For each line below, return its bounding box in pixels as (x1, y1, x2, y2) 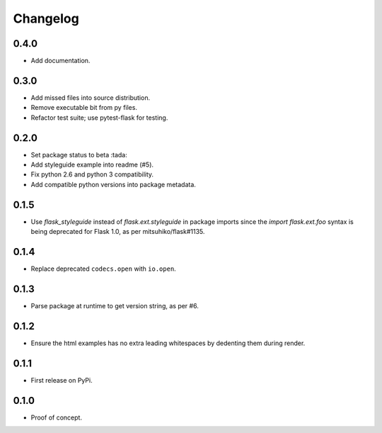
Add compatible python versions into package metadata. (30, 180, 196, 189)
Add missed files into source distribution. (30, 93, 151, 102)
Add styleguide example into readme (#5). (30, 160, 154, 169)
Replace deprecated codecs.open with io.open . (30, 264, 176, 273)
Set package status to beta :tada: (30, 150, 127, 159)
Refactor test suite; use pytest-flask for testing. (30, 113, 168, 122)
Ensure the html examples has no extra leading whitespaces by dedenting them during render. (30, 339, 306, 347)
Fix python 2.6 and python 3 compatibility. (30, 170, 154, 179)
